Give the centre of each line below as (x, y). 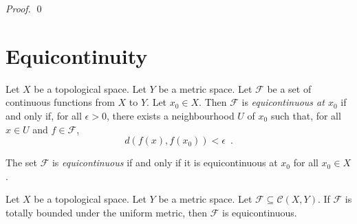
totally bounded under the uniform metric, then (107, 212)
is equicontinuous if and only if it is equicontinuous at (165, 163)
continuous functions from (60, 102)
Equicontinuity (77, 55)
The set (21, 163)
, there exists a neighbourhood (170, 115)
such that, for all (306, 115)
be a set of (289, 88)
